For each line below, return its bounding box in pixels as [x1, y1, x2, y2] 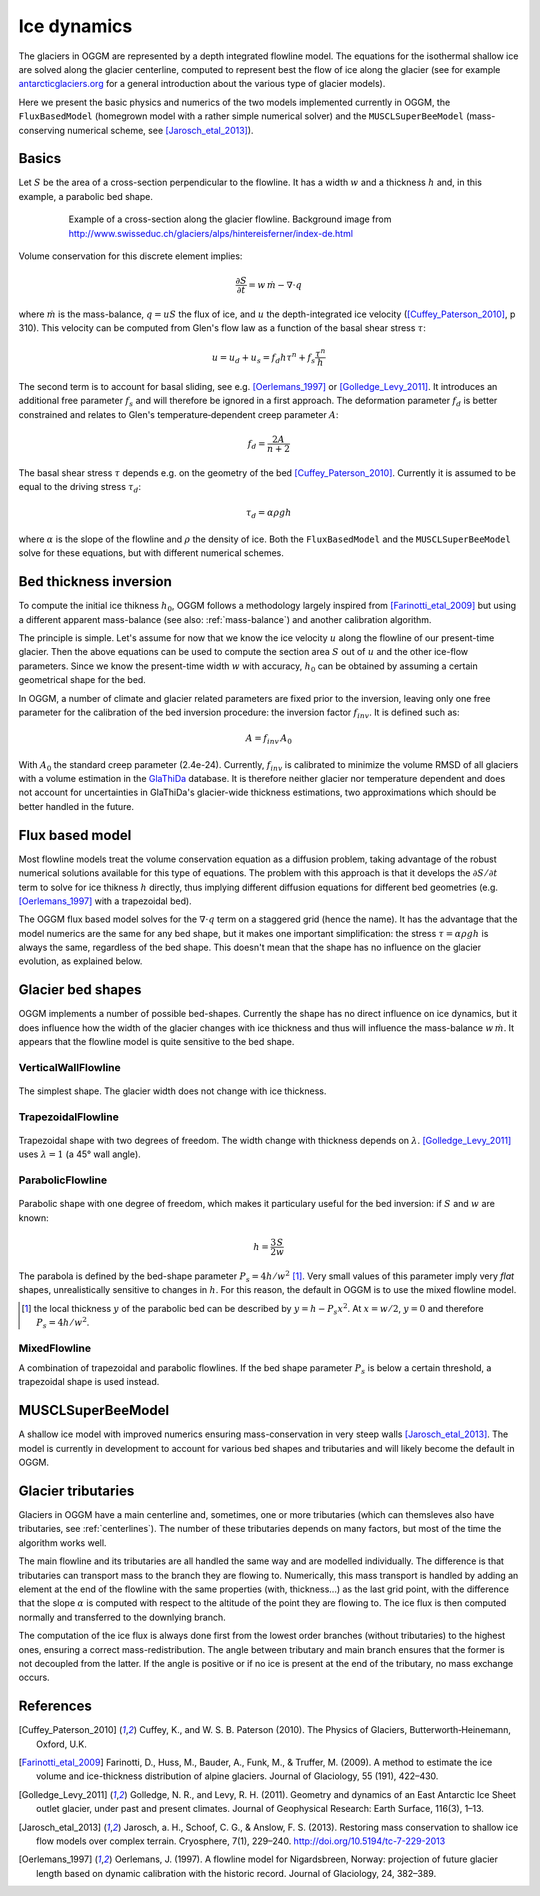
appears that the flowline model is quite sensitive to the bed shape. [18, 1036, 295, 1048]
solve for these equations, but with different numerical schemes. [18, 547, 284, 559]
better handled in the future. [18, 800, 135, 812]
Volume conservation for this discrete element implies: [18, 250, 243, 262]
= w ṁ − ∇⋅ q [248, 279, 302, 290]
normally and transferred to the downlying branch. [18, 1611, 227, 1623]
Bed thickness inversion [18, 573, 172, 590]
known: [18, 1211, 49, 1224]
